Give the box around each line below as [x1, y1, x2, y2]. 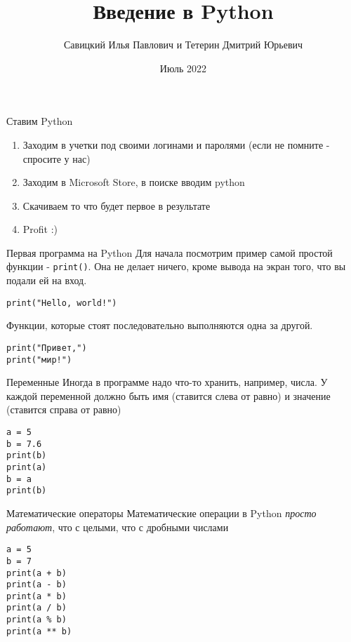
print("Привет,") [6, 342, 87, 353]
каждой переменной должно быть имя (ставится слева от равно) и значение [6, 388, 331, 403]
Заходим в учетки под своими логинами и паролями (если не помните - [22, 137, 330, 152]
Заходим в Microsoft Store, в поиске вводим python [22, 175, 245, 189]
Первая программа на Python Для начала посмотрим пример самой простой [6, 245, 333, 260]
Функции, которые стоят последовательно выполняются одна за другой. [6, 318, 313, 333]
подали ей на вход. [6, 273, 87, 288]
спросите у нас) [22, 151, 91, 166]
